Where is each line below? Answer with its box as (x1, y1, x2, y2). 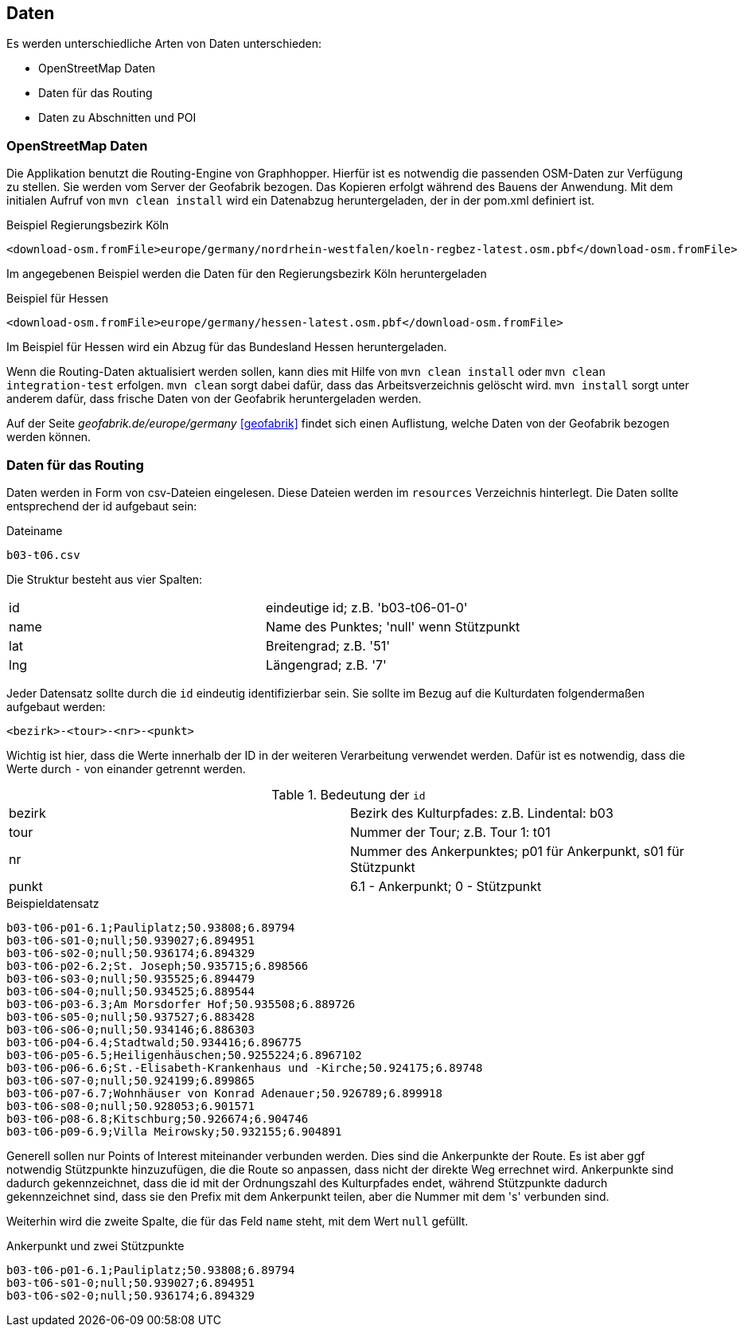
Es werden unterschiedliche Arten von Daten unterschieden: (6, 37, 322, 51)
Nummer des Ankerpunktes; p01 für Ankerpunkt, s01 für (350, 842, 684, 859)
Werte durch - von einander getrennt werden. (6, 761, 246, 776)
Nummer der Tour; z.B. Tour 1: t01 (350, 823, 551, 840)
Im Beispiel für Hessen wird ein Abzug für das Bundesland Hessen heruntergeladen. (6, 340, 447, 354)
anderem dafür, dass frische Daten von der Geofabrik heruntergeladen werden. (6, 392, 422, 406)
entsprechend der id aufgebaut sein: (6, 498, 197, 513)
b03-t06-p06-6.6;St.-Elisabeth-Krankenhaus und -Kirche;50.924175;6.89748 (6, 1061, 483, 1074)
